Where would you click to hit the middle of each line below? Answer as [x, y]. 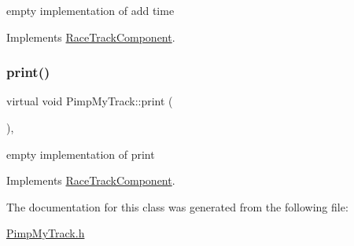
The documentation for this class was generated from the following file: [177, 206]
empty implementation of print [81, 154]
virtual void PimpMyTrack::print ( [90, 101]
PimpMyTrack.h [46, 233]
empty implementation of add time [90, 10]
